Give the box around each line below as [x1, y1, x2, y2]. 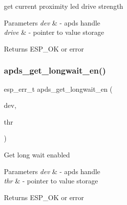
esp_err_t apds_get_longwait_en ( [4, 83, 113, 94]
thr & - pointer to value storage [4, 176, 98, 186]
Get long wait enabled [4, 149, 70, 159]
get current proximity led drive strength [4, 1, 124, 11]
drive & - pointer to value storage [4, 27, 104, 37]
